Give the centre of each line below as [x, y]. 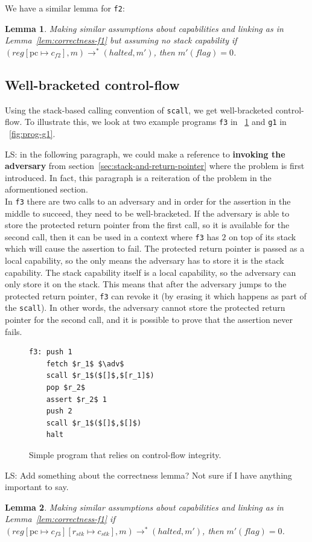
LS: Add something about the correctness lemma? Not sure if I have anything [148, 475]
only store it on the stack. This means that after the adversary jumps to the [146, 284]
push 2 [59, 411]
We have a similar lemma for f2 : [65, 8]
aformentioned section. [46, 189]
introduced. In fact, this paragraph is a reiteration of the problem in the [138, 177]
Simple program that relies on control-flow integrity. [125, 455]
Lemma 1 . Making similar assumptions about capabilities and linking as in [144, 28]
